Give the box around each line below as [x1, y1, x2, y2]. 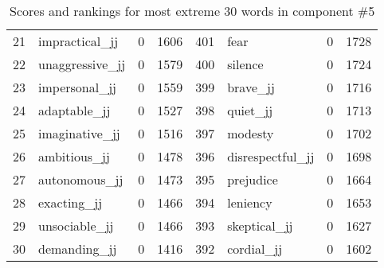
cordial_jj [227, 239, 283, 258]
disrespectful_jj [227, 147, 315, 165]
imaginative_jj [38, 124, 120, 142]
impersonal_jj [38, 78, 116, 96]
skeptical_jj [227, 216, 293, 235]
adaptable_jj [38, 101, 111, 119]
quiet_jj [227, 101, 273, 119]
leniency [227, 193, 272, 212]
